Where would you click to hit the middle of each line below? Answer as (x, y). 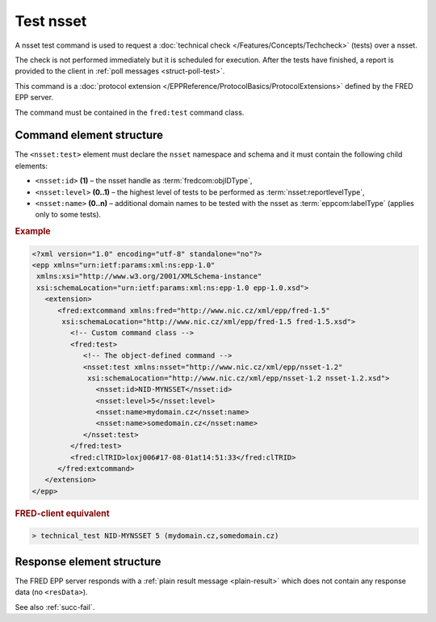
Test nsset (51, 21)
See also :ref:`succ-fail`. (55, 607)
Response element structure (88, 561)
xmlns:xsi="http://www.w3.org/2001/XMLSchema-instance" (149, 276)
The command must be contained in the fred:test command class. (130, 112)
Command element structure (89, 135)
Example (33, 232)
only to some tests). (68, 215)
